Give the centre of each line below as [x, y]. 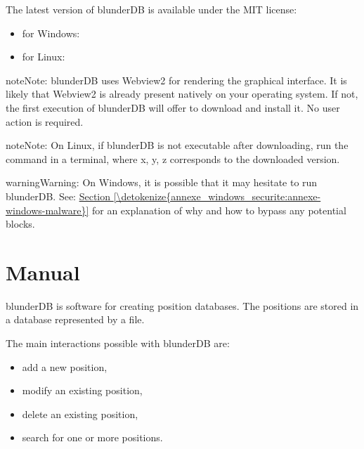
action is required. [45, 121]
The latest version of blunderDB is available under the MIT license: [151, 9]
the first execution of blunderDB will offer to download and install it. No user [173, 107]
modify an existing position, [82, 390]
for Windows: [51, 33]
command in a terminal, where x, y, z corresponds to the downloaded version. [173, 158]
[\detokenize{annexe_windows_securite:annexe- [217, 196]
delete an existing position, [80, 414]
